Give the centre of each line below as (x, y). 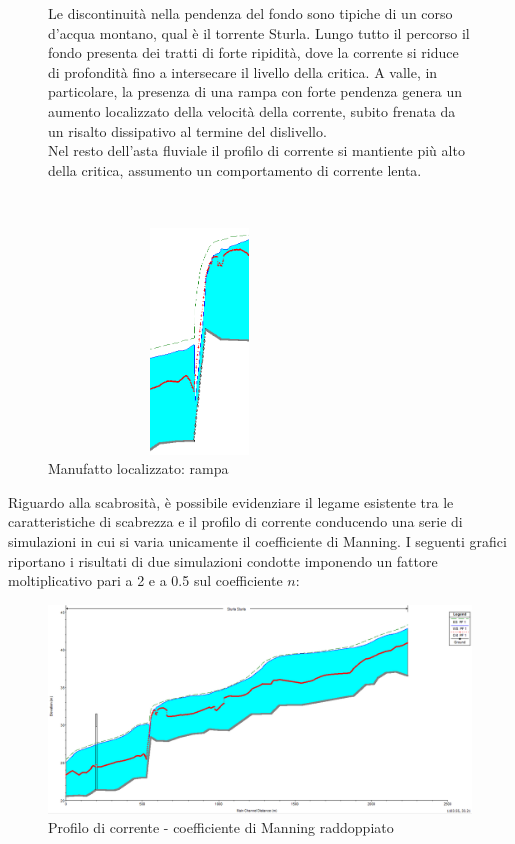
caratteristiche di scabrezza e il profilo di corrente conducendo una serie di (235, 521)
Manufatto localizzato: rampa (138, 468)
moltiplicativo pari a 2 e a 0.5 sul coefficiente (145, 580)
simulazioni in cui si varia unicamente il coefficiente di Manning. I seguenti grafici (257, 541)
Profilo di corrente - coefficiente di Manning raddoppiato (221, 827)
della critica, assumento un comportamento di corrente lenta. (235, 169)
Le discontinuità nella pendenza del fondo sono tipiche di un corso (250, 13)
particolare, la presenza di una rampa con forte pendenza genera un (255, 91)
